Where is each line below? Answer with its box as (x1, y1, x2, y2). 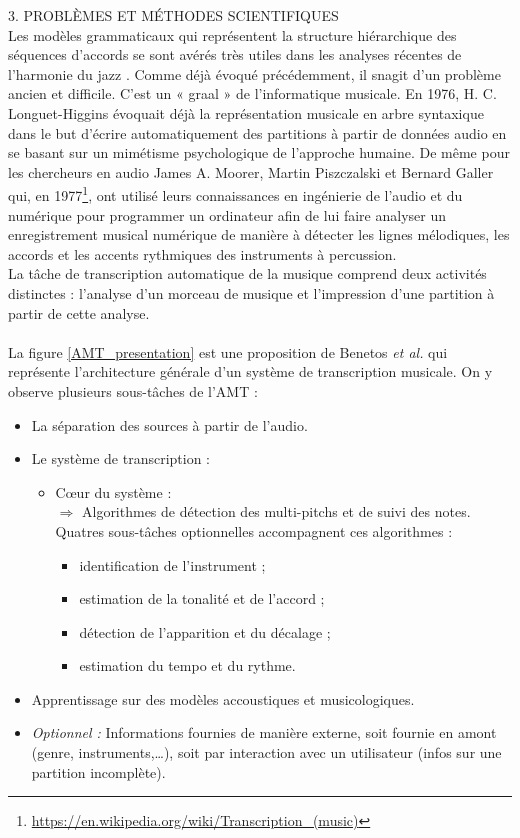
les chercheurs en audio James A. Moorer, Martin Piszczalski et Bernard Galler (8, 161, 494, 182)
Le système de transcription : (31, 448, 211, 469)
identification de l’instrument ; (79, 554, 266, 575)
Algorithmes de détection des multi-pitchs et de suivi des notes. (81, 501, 471, 522)
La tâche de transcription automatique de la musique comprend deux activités (8, 263, 487, 284)
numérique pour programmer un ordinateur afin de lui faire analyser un (8, 204, 447, 225)
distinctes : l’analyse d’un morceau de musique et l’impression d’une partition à (8, 282, 495, 303)
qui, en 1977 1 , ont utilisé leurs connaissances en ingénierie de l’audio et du (8, 182, 463, 205)
